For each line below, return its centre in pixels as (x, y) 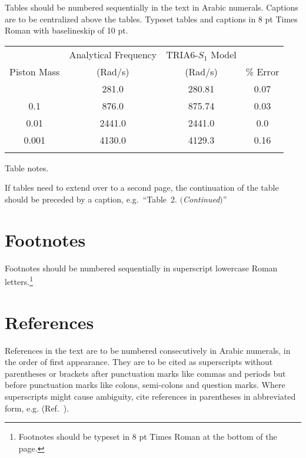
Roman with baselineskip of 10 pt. (66, 30)
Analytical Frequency (113, 54)
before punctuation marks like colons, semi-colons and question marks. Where (145, 385)
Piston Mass (35, 71)
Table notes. (27, 167)
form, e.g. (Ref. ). (37, 408)
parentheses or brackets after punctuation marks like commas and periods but (145, 373)
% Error (262, 71)
